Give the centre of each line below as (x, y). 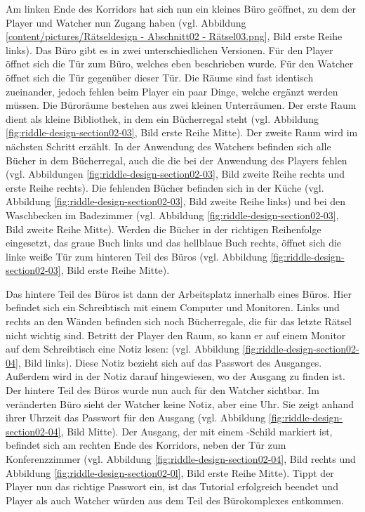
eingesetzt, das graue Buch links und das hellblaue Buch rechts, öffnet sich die (174, 243)
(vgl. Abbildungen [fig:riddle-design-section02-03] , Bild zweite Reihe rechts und (175, 174)
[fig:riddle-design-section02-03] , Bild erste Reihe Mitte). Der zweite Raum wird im (182, 132)
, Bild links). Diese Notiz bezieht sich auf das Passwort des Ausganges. (170, 362)
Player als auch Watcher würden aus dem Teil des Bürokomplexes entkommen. (175, 500)
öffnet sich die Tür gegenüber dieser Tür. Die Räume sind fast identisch (160, 77)
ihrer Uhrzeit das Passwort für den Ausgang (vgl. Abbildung (136, 418)
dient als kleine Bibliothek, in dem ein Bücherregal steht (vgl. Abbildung (162, 118)
